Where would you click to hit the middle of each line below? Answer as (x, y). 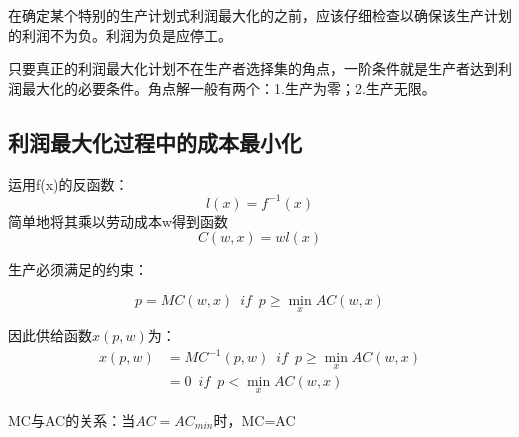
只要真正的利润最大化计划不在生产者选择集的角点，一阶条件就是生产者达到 (253, 68)
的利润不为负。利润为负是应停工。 (120, 34)
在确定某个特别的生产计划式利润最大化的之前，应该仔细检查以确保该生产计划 (260, 15)
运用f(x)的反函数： (68, 183)
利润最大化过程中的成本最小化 (155, 141)
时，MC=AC (254, 419)
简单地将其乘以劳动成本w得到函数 (118, 220)
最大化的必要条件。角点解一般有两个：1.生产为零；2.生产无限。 (228, 87)
